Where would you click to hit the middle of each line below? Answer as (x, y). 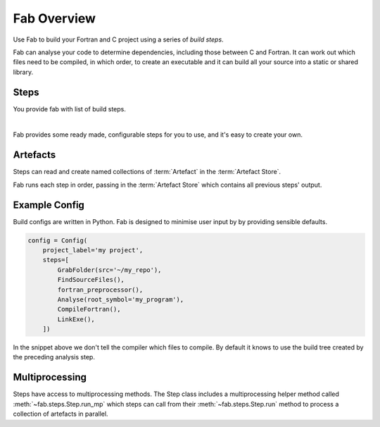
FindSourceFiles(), (91, 280)
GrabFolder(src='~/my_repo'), (109, 270)
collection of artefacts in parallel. (61, 414)
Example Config (49, 205)
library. (23, 72)
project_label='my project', (93, 250)
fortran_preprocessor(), (100, 290)
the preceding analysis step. (54, 357)
